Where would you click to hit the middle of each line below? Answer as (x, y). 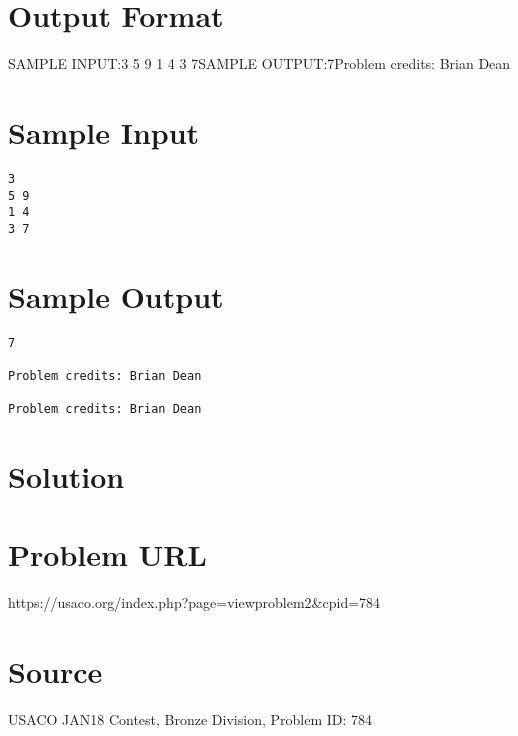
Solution (66, 476)
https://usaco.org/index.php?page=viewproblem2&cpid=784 (194, 602)
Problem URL (107, 554)
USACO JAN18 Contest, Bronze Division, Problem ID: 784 (190, 719)
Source (55, 671)
